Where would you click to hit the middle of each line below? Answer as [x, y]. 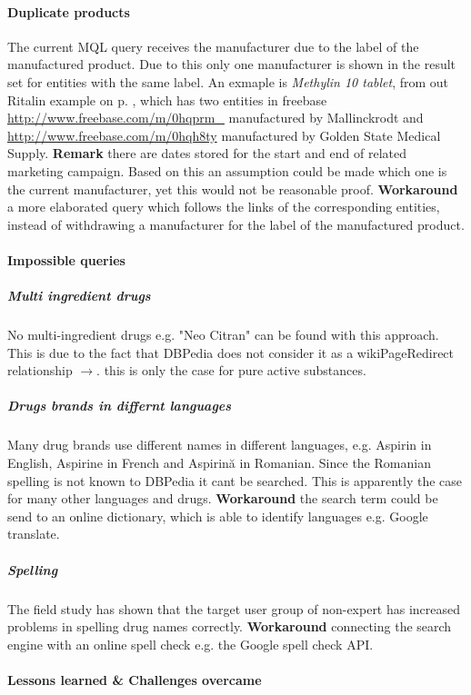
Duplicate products [69, 11]
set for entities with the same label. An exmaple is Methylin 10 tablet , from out [228, 81]
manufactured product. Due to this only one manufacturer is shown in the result [232, 64]
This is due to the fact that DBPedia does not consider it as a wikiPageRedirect [231, 352]
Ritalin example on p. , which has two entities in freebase [167, 99]
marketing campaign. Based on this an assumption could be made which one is [227, 170]
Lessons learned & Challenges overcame [135, 679]
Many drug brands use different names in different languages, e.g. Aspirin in [220, 445]
